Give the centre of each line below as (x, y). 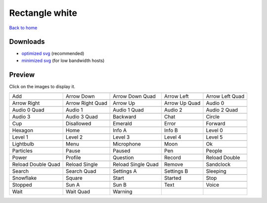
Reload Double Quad (36, 164)
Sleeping (216, 171)
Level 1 (20, 137)
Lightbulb (23, 144)
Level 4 (173, 137)
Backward (125, 117)
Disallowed (79, 124)
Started (173, 178)
